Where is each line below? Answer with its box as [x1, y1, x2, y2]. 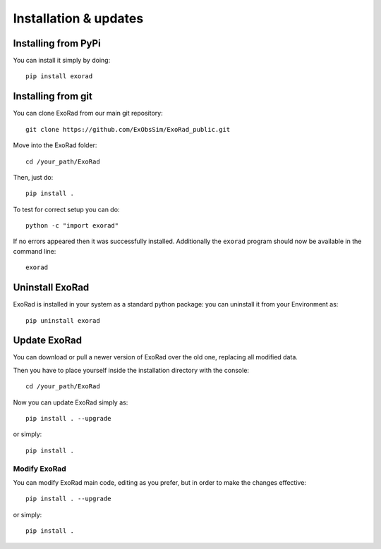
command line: [13, 247, 56, 255]
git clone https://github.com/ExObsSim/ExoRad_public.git [25, 125, 231, 133]
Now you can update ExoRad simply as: [13, 398, 128, 407]
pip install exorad [25, 73, 93, 80]
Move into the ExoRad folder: [13, 141, 97, 149]
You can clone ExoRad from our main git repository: [13, 109, 163, 118]
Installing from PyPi [13, 37, 102, 49]
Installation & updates [13, 11, 144, 26]
